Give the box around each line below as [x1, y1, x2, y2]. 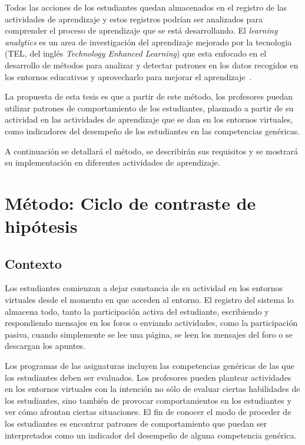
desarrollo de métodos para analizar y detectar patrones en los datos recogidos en [5, 58, 299, 71]
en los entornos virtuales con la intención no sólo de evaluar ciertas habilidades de [5, 383, 300, 395]
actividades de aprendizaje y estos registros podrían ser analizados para [5, 12, 263, 25]
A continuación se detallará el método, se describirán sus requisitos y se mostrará [5, 144, 298, 157]
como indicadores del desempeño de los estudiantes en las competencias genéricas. [5, 124, 300, 137]
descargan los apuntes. [5, 339, 85, 352]
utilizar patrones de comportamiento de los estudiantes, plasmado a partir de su [5, 101, 294, 114]
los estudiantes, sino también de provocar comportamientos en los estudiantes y [5, 394, 291, 406]
